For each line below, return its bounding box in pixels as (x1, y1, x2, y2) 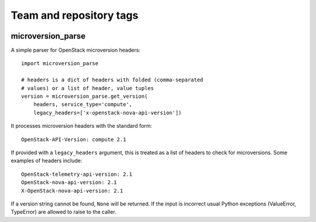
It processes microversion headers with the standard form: (11, 122, 152, 129)
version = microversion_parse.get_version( (21, 93, 148, 100)
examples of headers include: (11, 157, 83, 164)
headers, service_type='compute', (33, 101, 133, 108)
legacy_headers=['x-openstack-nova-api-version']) (33, 109, 182, 116)
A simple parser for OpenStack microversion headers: (11, 47, 140, 54)
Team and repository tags (11, 9, 139, 22)
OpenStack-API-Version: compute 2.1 (21, 136, 126, 143)
